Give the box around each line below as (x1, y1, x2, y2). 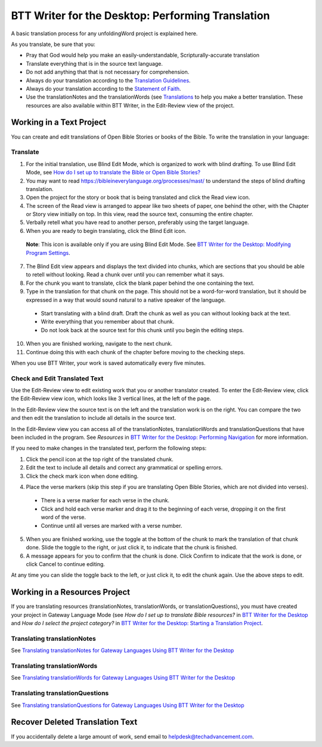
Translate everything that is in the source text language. (26, 60, 163, 67)
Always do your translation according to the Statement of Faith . (26, 85, 181, 92)
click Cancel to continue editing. (26, 561, 106, 568)
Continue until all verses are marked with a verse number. (41, 522, 182, 529)
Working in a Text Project (11, 117, 107, 128)
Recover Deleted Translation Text (11, 717, 138, 727)
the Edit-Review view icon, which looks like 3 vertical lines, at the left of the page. (11, 395, 212, 402)
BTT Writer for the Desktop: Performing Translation (11, 9, 270, 22)
